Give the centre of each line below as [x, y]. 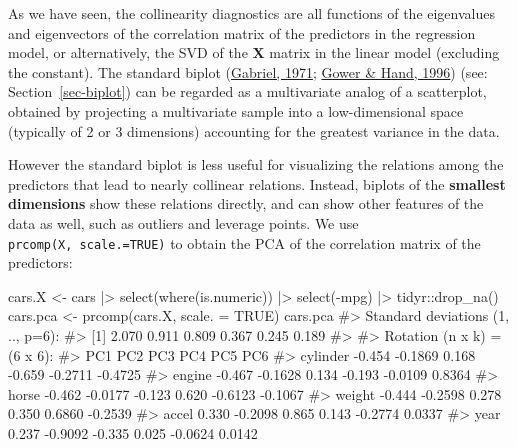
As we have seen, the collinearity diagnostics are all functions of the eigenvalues [251, 13]
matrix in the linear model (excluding [384, 52]
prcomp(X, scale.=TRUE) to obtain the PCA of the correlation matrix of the [244, 242]
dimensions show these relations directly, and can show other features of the [246, 203]
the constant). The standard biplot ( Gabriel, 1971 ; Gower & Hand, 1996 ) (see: [248, 71]
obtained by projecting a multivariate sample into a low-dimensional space [236, 110]
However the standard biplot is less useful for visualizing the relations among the [256, 164]
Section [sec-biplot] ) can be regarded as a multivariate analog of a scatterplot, [247, 91]
